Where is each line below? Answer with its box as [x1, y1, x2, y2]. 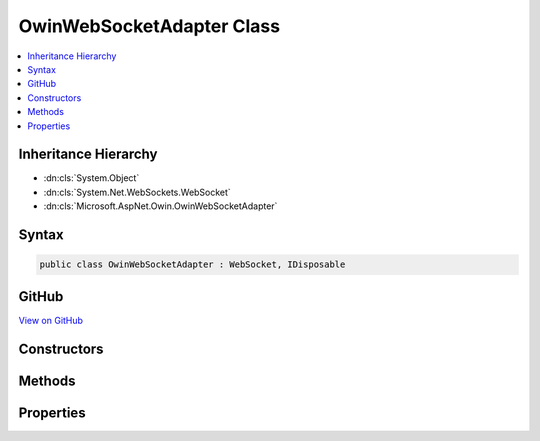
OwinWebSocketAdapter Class [18, 15, 280, 37]
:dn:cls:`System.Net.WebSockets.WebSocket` [43, 186, 232, 198]
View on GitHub [18, 314, 84, 326]
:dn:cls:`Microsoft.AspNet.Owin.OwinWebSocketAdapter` [43, 200, 278, 212]
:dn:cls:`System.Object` [43, 172, 140, 184]
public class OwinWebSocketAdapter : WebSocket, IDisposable [39, 259, 346, 270]
